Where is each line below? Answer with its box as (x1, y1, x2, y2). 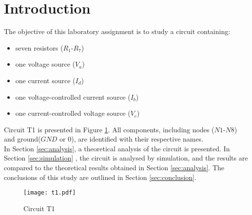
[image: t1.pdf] (23, 189, 76, 197)
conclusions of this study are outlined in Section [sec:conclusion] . (4, 172, 196, 182)
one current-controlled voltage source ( (15, 108, 131, 118)
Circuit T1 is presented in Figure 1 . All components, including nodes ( (4, 124, 214, 134)
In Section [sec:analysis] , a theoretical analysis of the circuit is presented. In (4, 143, 230, 153)
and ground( (4, 134, 41, 144)
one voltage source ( (15, 59, 76, 69)
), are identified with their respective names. (71, 134, 204, 144)
